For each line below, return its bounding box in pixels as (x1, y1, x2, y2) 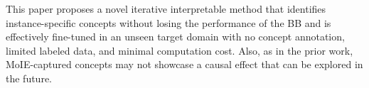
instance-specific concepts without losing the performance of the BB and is (6, 15, 331, 30)
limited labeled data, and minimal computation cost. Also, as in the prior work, (6, 43, 353, 57)
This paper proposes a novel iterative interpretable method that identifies (6, 1, 326, 16)
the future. (6, 70, 53, 85)
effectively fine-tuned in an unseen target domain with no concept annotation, (6, 29, 345, 44)
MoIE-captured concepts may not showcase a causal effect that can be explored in (6, 57, 363, 72)
